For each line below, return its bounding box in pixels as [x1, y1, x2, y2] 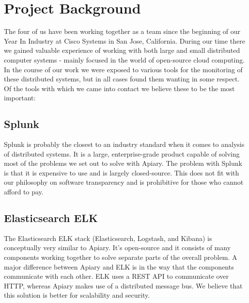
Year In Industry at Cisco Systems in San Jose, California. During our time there [4, 35, 246, 46]
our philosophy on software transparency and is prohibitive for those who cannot [4, 177, 244, 187]
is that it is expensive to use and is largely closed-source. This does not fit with [4, 167, 239, 177]
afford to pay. [4, 187, 44, 197]
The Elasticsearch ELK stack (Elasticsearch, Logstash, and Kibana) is [4, 233, 212, 243]
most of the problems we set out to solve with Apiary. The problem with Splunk [4, 158, 242, 168]
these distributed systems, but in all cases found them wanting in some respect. [4, 74, 240, 84]
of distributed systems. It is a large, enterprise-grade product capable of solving [4, 148, 240, 159]
